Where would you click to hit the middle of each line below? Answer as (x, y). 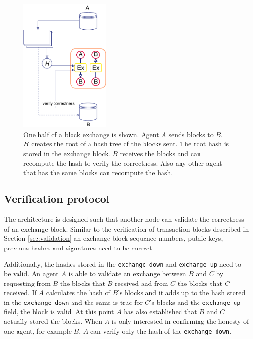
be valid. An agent (31, 273)
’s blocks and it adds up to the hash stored (182, 293)
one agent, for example (38, 330)
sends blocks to (191, 134)
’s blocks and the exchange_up (195, 302)
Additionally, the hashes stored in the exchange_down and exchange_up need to (123, 264)
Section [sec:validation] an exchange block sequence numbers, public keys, (114, 238)
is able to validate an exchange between (127, 273)
